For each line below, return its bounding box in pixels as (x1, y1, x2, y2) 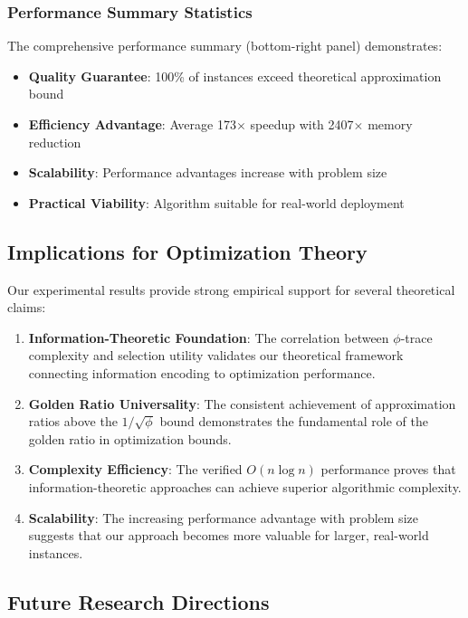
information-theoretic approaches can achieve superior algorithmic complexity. (28, 477, 462, 496)
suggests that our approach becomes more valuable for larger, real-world (28, 526, 429, 545)
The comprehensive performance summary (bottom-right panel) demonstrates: (7, 36, 443, 55)
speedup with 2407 (250, 115, 354, 133)
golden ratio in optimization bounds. (28, 429, 232, 448)
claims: (7, 298, 46, 317)
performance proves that (320, 460, 456, 479)
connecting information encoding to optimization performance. (28, 363, 376, 382)
